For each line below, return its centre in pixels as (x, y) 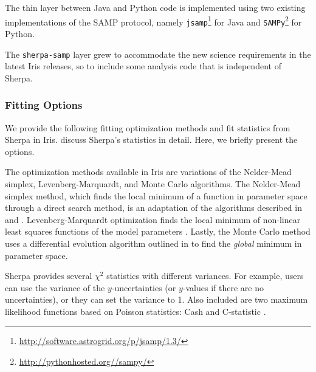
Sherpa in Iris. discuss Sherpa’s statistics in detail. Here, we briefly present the (151, 139)
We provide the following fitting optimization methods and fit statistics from (148, 127)
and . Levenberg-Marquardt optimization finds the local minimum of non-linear (153, 219)
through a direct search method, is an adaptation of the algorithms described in (153, 208)
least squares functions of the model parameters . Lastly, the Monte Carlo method (158, 231)
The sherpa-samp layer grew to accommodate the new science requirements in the (158, 54)
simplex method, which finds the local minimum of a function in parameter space (156, 195)
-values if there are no (223, 287)
